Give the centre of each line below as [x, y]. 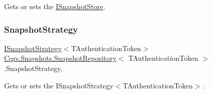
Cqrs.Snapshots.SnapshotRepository [60, 58]
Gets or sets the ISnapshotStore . [55, 6]
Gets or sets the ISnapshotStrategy [59, 85]
